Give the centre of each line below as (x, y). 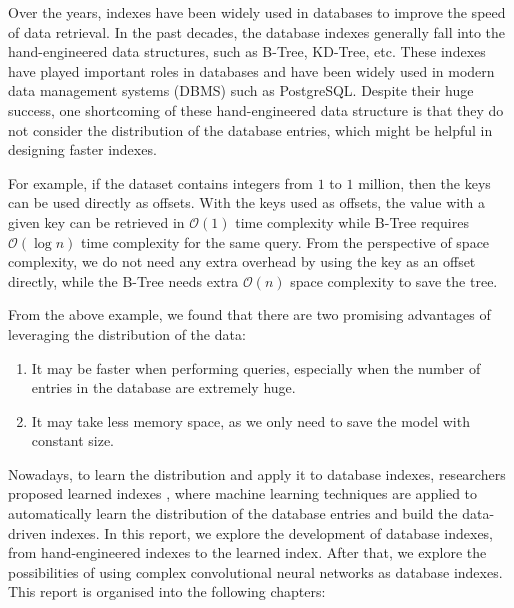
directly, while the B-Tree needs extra (123, 280)
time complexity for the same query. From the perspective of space (285, 241)
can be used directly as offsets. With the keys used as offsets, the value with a (247, 202)
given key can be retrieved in (96, 221)
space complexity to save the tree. (394, 280)
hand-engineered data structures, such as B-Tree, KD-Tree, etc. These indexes (247, 51)
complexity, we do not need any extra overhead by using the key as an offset (242, 261)
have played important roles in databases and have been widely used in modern (251, 70)
